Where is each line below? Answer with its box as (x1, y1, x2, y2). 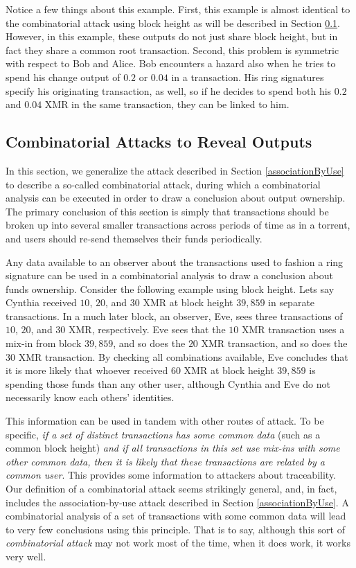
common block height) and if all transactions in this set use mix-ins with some (6, 441, 340, 455)
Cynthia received (6, 295, 77, 310)
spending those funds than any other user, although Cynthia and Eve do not (6, 376, 330, 391)
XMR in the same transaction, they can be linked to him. (44, 97, 290, 112)
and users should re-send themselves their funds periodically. (6, 231, 262, 245)
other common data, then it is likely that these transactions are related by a (6, 454, 325, 468)
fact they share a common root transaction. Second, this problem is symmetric (6, 42, 339, 57)
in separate (268, 295, 315, 310)
